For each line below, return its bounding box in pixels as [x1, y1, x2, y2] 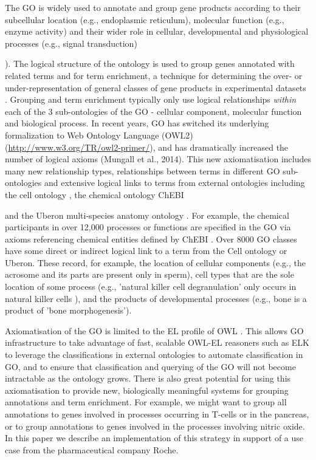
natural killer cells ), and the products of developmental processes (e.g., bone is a [5, 292, 307, 304]
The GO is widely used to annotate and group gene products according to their [5, 1, 301, 13]
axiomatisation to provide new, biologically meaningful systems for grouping [5, 383, 289, 396]
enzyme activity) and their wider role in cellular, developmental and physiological [5, 25, 309, 38]
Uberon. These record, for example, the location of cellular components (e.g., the [5, 256, 306, 269]
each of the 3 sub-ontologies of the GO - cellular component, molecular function [5, 105, 302, 117]
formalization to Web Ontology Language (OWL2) [5, 128, 193, 141]
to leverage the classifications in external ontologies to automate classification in [5, 348, 303, 361]
